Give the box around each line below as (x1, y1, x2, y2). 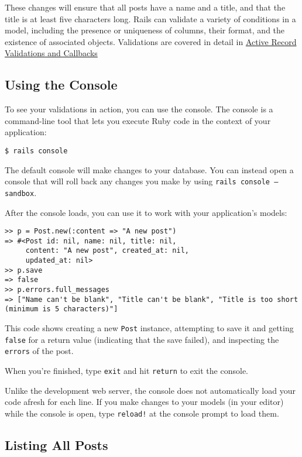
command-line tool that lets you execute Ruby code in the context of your (5, 114, 271, 126)
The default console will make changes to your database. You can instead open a (5, 163, 294, 176)
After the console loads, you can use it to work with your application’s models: (5, 206, 287, 218)
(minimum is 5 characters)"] (5, 305, 118, 314)
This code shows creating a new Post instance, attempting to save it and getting (5, 322, 294, 334)
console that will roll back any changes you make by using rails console (5, 175, 270, 187)
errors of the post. (5, 345, 74, 357)
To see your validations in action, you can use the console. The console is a (5, 103, 273, 115)
